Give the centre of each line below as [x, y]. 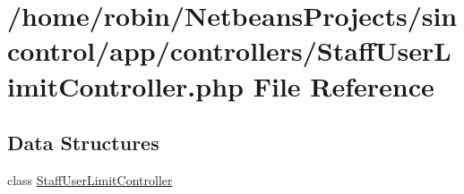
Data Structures [83, 143]
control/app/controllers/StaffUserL [229, 51]
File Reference [344, 85]
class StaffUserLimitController [90, 179]
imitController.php [125, 85]
